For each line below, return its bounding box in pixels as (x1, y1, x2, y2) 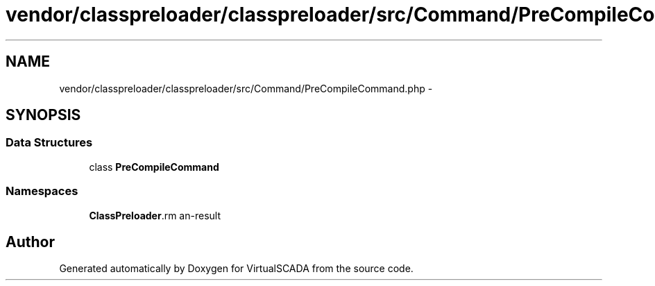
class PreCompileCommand (89, 160, 219, 173)
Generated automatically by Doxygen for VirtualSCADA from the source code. (59, 262, 414, 275)
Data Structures (6, 135, 93, 150)
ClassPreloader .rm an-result (89, 209, 221, 221)
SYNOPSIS (6, 106, 81, 124)
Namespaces (6, 184, 78, 199)
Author (6, 233, 55, 251)
